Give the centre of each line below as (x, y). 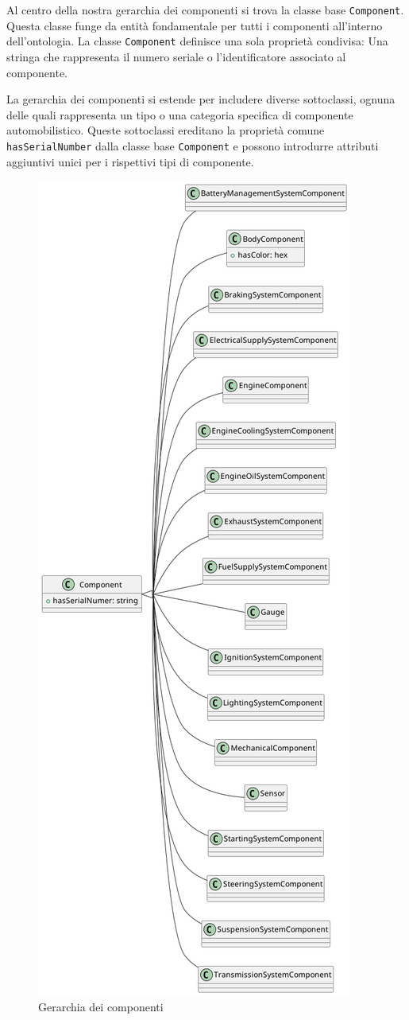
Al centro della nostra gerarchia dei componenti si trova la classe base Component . (205, 10)
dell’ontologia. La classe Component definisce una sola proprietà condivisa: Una (197, 41)
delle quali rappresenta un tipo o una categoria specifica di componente (180, 114)
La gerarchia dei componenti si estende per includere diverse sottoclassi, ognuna (201, 99)
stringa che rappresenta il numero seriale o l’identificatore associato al (176, 56)
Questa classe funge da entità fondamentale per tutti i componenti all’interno (195, 25)
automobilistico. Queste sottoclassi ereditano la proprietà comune (166, 130)
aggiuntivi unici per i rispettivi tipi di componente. (130, 161)
